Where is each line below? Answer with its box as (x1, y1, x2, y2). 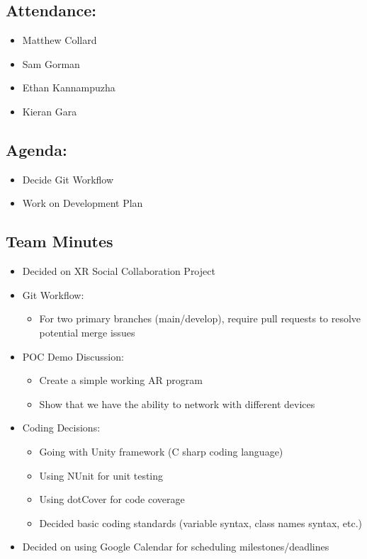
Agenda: (6, 138, 67, 160)
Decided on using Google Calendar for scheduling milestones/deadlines (22, 539, 329, 554)
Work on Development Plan (22, 196, 143, 210)
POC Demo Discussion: (22, 349, 124, 363)
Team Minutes (6, 230, 113, 252)
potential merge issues (39, 324, 135, 339)
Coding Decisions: (22, 420, 101, 435)
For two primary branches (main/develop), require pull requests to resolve (39, 311, 361, 326)
